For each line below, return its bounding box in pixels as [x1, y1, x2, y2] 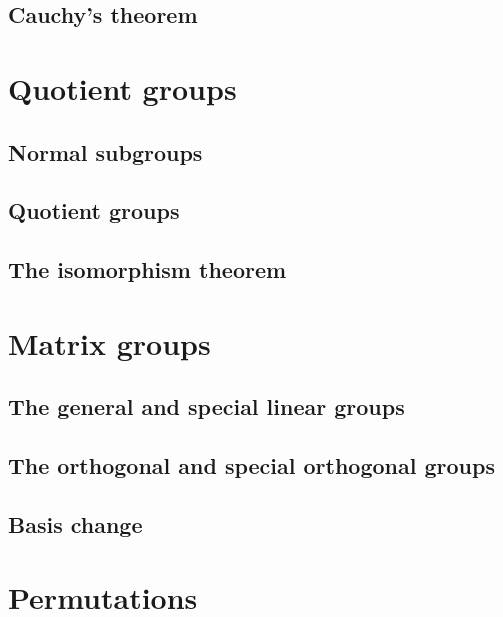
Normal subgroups [8, 136, 203, 167]
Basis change [8, 508, 143, 539]
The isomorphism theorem [8, 254, 287, 285]
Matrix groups [8, 322, 211, 363]
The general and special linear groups [8, 391, 405, 422]
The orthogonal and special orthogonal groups [8, 450, 495, 481]
